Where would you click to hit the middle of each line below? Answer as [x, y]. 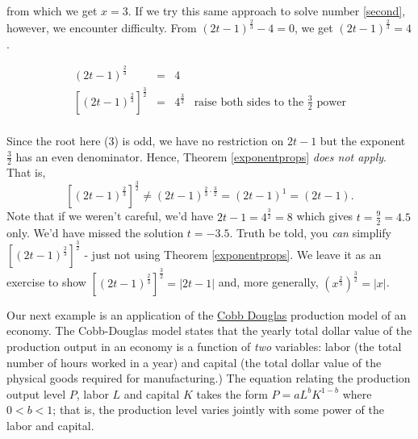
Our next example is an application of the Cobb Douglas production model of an [207, 314]
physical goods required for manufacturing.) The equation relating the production [209, 378]
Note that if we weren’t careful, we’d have [110, 216]
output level [36, 393]
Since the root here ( [58, 140]
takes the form [232, 393]
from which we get [52, 10]
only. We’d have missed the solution [95, 232]
